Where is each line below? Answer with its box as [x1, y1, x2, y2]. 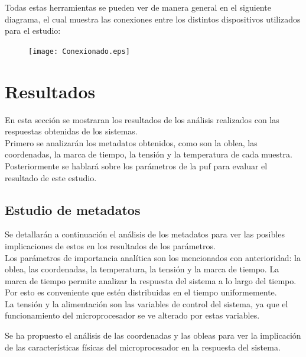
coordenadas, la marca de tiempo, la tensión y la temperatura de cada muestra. [5, 148, 292, 160]
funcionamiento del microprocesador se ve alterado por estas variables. [5, 309, 260, 321]
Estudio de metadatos [5, 200, 141, 218]
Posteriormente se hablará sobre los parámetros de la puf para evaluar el [5, 159, 268, 172]
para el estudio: [5, 24, 61, 37]
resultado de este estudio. [5, 171, 97, 184]
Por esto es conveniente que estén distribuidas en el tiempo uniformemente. [5, 286, 277, 298]
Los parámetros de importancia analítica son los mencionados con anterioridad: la [5, 251, 301, 263]
